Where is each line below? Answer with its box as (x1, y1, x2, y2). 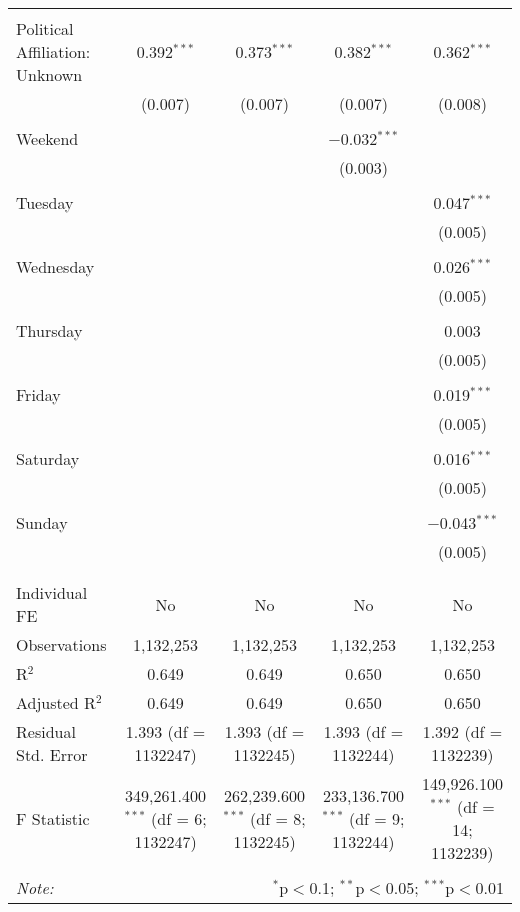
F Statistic (16, 806, 90, 830)
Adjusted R (16, 691, 96, 714)
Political (16, 17, 74, 40)
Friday (16, 383, 61, 406)
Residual (16, 720, 76, 743)
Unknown (16, 63, 83, 86)
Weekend (16, 127, 79, 150)
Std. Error (16, 743, 88, 766)
